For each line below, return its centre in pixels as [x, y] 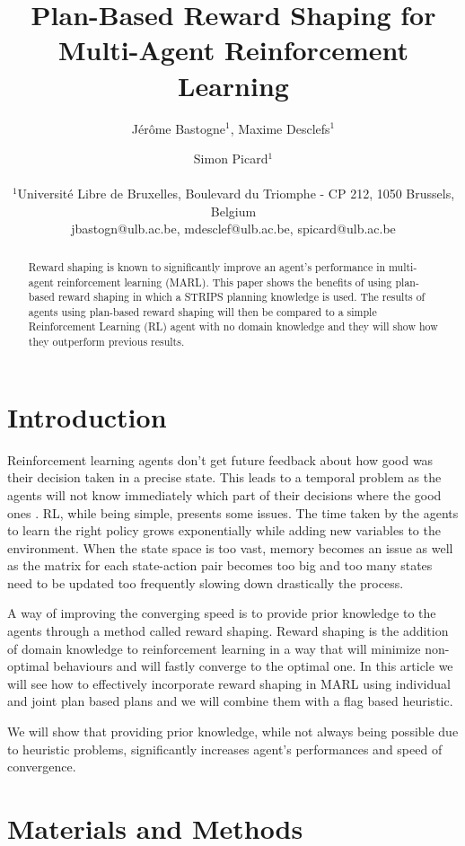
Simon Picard [231, 159]
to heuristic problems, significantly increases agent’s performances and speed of [225, 749]
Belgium [233, 211]
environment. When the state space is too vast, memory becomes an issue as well [230, 547]
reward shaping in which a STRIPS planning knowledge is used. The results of [241, 297]
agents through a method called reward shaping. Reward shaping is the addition [228, 631]
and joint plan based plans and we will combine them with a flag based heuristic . [230, 701]
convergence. [42, 767]
